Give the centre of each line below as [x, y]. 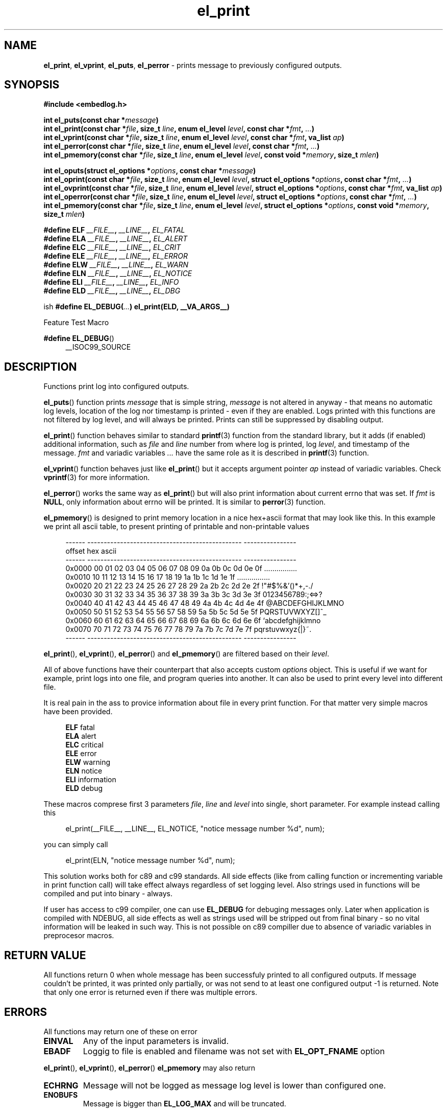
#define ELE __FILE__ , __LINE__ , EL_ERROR [116, 256]
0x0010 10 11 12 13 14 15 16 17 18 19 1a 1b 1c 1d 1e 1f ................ [168, 577]
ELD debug [84, 788]
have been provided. [78, 712]
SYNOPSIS [32, 85]
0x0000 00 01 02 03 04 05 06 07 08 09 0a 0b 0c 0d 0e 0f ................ [181, 569]
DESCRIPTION [41, 367]
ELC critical [84, 745]
